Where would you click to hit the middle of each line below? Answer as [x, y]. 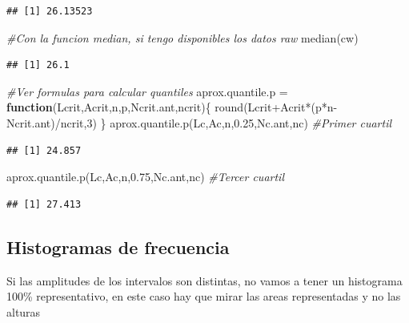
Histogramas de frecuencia [118, 246]
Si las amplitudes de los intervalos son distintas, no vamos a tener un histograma [204, 280]
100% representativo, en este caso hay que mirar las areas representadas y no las [204, 296]
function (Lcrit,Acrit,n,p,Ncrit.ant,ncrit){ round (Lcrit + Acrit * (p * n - [172, 107]
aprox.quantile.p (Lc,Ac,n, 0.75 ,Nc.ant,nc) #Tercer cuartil [145, 177]
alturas [24, 311]
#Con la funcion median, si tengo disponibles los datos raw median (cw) [182, 37]
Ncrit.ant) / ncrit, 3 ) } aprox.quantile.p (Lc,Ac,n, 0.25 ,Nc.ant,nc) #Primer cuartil [199, 122]
